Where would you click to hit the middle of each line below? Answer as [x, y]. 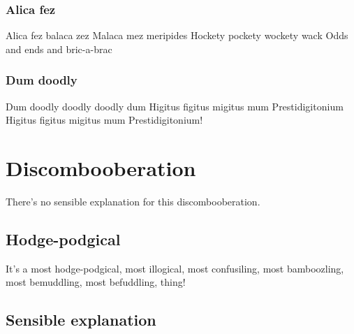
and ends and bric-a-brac [59, 49]
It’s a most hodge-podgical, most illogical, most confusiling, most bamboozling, [175, 268]
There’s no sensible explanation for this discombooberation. [133, 201]
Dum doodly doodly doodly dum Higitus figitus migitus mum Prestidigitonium [175, 106]
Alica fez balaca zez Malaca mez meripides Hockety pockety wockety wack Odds [177, 35]
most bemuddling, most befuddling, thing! [96, 282]
